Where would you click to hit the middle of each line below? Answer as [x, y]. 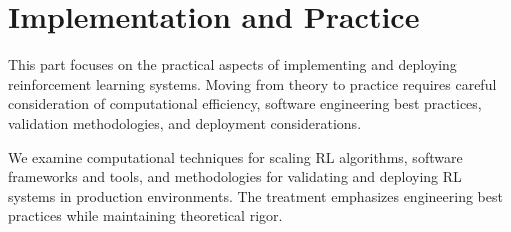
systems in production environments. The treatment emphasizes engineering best [255, 195]
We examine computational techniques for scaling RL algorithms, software [235, 156]
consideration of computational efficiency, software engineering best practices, [245, 103]
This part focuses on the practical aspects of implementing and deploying [232, 64]
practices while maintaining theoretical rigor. [145, 215]
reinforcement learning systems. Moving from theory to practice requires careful [252, 83]
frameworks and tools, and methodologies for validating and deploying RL [235, 176]
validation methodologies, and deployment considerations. [185, 122]
